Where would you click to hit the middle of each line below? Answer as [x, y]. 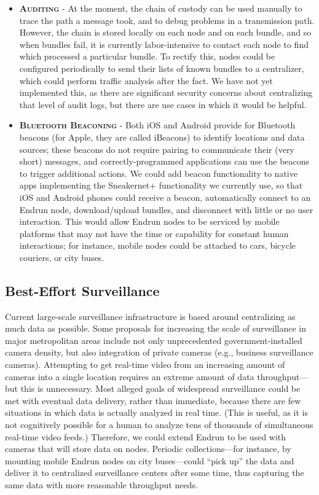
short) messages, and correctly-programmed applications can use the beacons [164, 161]
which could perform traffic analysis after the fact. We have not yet [146, 80]
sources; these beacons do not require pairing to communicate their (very [157, 149]
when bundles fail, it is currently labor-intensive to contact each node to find [164, 44]
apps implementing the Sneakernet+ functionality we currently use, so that [161, 185]
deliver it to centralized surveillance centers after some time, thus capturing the [155, 473]
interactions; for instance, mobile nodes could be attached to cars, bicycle [157, 245]
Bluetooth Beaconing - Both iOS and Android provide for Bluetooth [157, 125]
